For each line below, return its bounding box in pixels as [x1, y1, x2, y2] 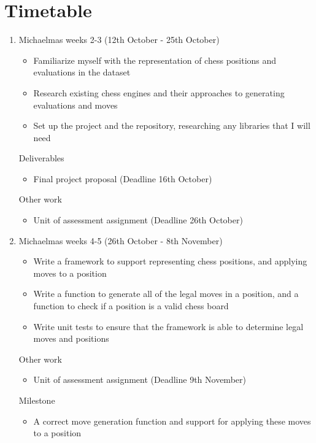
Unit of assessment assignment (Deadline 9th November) [33, 373, 246, 386]
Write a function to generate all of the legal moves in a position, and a [33, 287, 299, 300]
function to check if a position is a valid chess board [33, 299, 229, 312]
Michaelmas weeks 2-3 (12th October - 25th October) [18, 33, 220, 46]
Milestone [18, 394, 55, 406]
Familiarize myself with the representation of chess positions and [33, 53, 277, 66]
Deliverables [18, 152, 64, 164]
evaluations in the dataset [33, 66, 131, 79]
